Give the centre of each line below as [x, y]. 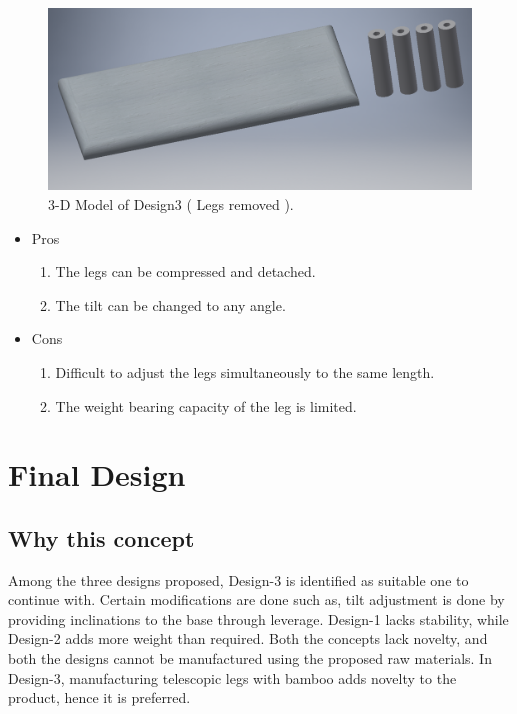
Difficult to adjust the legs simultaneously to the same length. [245, 371]
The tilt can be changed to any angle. [170, 304]
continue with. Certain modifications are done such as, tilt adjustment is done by [256, 599]
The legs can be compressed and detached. [185, 271]
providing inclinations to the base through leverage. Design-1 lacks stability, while [258, 618]
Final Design [97, 474]
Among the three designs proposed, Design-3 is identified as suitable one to [238, 579]
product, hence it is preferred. [99, 697]
